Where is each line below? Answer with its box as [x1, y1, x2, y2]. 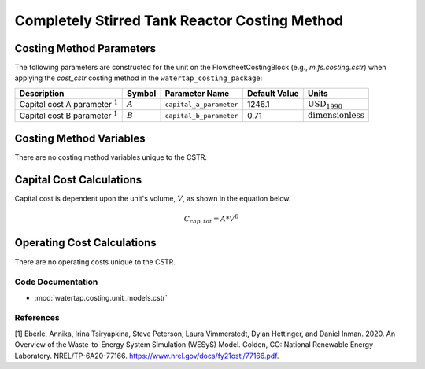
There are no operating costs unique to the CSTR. [14, 256, 176, 267]
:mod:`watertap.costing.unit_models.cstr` [34, 293, 168, 302]
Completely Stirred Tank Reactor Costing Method [14, 12, 344, 29]
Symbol [127, 87, 157, 98]
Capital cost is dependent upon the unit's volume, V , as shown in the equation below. [14, 194, 291, 204]
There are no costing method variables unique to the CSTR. [14, 153, 208, 162]
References [14, 312, 60, 323]
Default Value [246, 87, 299, 98]
